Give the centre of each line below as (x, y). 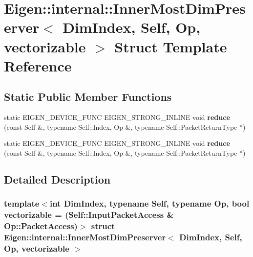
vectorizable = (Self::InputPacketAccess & (89, 215)
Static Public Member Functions (88, 97)
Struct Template (171, 46)
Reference (38, 65)
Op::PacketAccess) (41, 226)
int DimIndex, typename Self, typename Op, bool (149, 203)
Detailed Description (57, 179)
